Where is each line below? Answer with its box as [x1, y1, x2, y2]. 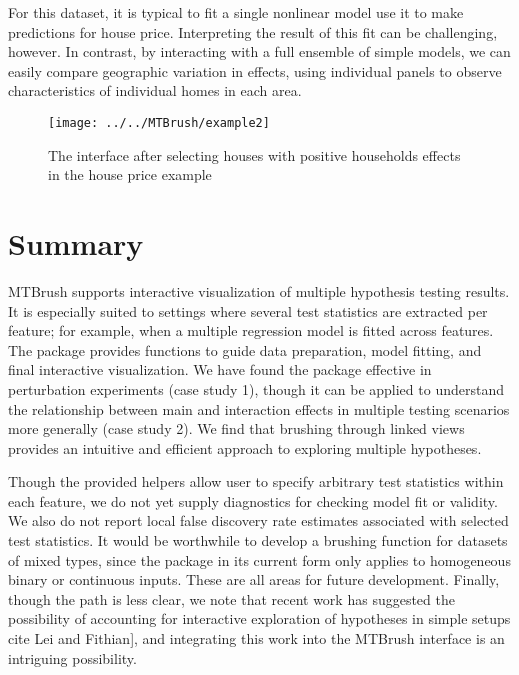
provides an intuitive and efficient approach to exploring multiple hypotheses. [8, 437, 482, 458]
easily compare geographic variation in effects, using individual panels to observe [8, 60, 502, 81]
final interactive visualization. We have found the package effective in [8, 359, 432, 380]
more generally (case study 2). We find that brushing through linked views [8, 418, 465, 439]
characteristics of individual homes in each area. [8, 80, 302, 101]
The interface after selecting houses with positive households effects [48, 144, 461, 165]
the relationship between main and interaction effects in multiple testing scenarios [8, 398, 510, 419]
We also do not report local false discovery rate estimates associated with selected [8, 510, 509, 531]
